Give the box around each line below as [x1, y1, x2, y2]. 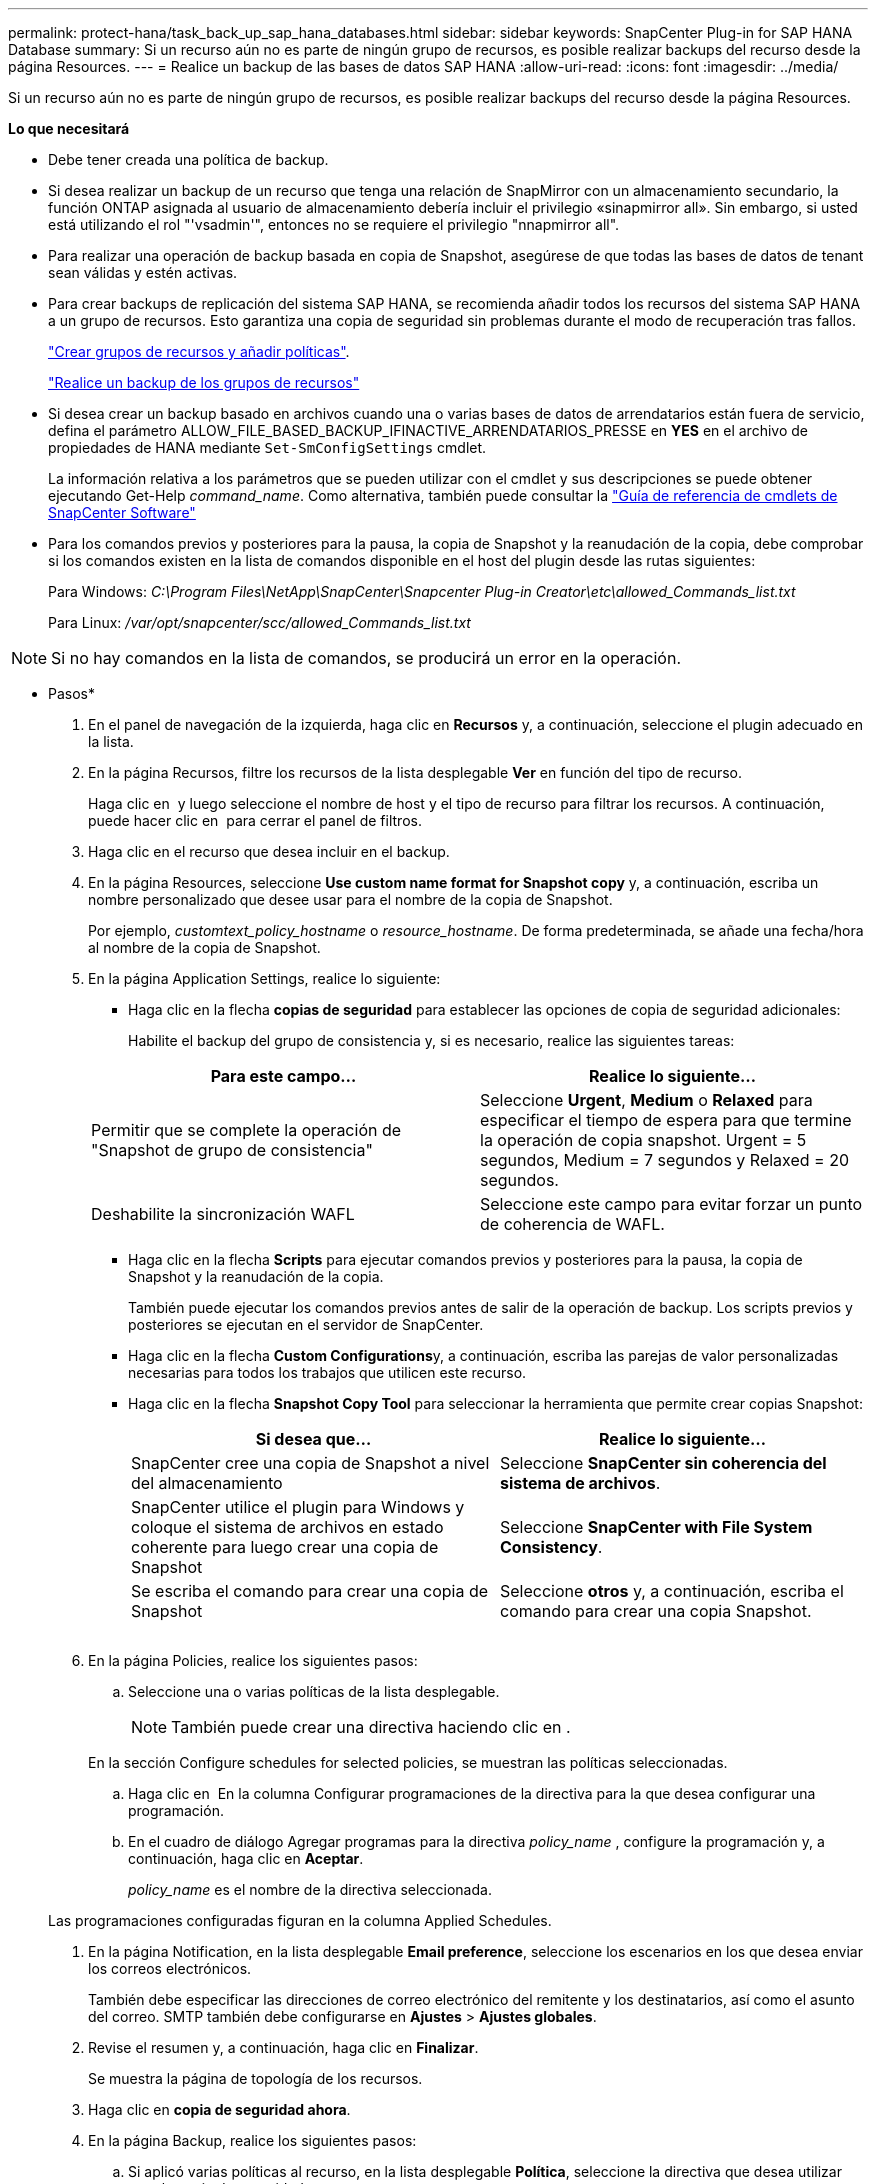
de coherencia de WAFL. [480, 1214, 665, 1234]
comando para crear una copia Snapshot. [500, 1601, 812, 1621]
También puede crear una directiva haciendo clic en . [171, 1717, 571, 1737]
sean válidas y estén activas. [48, 264, 238, 281]
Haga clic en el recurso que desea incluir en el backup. [88, 843, 450, 860]
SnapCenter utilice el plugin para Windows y [131, 1497, 465, 1517]
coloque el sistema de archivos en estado [131, 1517, 444, 1537]
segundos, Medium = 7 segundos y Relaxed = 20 [480, 1150, 850, 1170]
